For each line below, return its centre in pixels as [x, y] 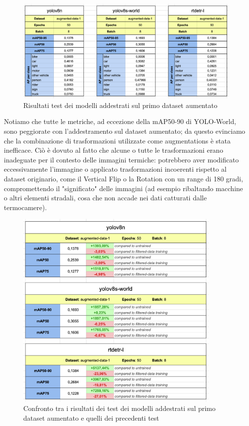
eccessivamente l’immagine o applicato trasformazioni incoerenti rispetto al [115, 169]
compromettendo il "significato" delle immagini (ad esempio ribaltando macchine [124, 188]
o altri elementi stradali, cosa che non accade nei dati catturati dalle [105, 198]
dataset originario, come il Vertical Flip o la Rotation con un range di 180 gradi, [124, 178]
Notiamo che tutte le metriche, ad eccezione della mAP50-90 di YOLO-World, [120, 121]
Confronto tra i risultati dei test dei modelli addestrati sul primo [120, 408]
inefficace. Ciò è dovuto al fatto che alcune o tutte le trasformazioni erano [114, 150]
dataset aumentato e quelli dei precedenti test [91, 417]
